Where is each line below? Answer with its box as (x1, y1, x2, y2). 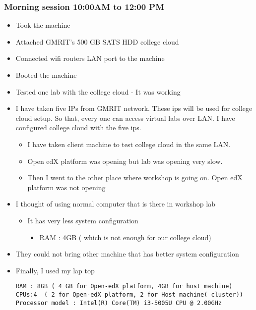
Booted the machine (15, 70, 77, 80)
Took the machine (15, 20, 70, 30)
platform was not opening (27, 182, 106, 192)
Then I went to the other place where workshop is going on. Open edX (27, 172, 243, 183)
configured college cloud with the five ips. (15, 122, 141, 133)
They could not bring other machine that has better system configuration (15, 249, 239, 259)
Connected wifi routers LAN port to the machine (15, 53, 165, 63)
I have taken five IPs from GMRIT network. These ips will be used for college (15, 103, 253, 113)
